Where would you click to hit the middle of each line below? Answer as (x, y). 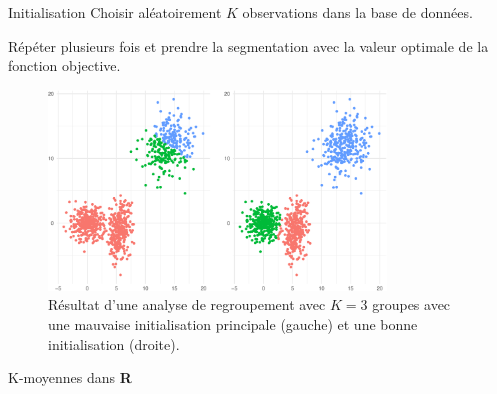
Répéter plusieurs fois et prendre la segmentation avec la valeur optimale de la (248, 45)
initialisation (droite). (114, 343)
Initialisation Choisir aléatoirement (115, 12)
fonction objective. (64, 65)
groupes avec (411, 304)
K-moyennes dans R (70, 377)
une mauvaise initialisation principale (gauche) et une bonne (233, 324)
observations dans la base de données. (357, 12)
